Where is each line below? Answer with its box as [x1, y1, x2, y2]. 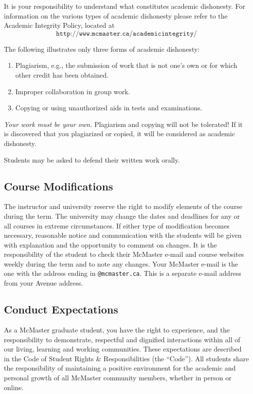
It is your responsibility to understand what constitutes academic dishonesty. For [4, 1, 246, 11]
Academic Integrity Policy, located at [4, 20, 115, 30]
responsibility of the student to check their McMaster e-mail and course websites [4, 249, 244, 259]
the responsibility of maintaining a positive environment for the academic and [4, 363, 236, 373]
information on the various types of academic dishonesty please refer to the [4, 10, 228, 21]
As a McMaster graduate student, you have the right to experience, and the [4, 324, 230, 334]
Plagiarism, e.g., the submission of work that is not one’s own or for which [15, 60, 237, 70]
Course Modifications [4, 178, 113, 193]
